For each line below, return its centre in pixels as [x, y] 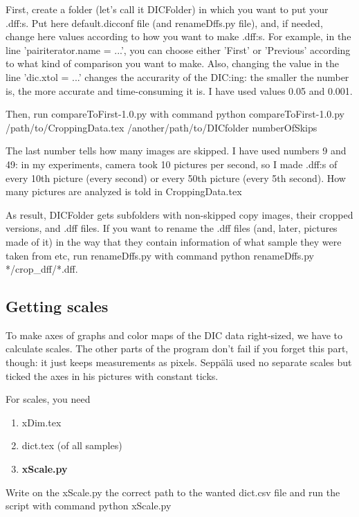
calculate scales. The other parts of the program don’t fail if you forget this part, [177, 348]
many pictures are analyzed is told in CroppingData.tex [124, 191]
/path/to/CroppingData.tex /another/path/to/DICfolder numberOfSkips [162, 127]
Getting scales [57, 306]
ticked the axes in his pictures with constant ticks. [112, 375]
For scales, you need [48, 399]
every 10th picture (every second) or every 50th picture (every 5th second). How [176, 178]
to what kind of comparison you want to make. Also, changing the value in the [173, 63]
